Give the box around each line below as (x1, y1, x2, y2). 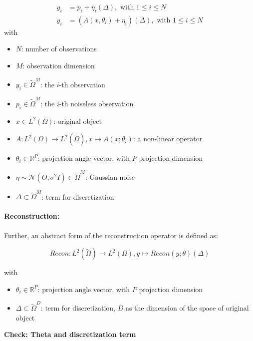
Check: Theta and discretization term (4, 329, 136, 340)
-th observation (59, 79, 105, 89)
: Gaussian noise (85, 171, 135, 182)
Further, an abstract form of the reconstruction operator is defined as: (4, 230, 219, 240)
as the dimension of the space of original (125, 303, 249, 313)
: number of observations (21, 43, 97, 54)
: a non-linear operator (133, 133, 203, 144)
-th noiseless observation (59, 98, 134, 108)
